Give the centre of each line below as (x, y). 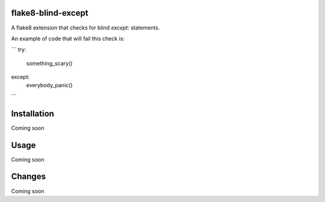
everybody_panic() (49, 85)
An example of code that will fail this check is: (68, 38)
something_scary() (49, 63)
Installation (32, 113)
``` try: (19, 50)
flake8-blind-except (50, 13)
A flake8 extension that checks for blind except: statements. (85, 28)
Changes (29, 176)
